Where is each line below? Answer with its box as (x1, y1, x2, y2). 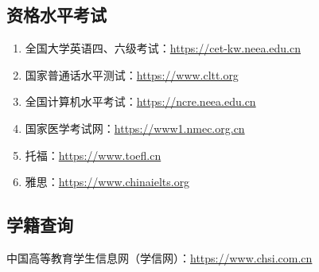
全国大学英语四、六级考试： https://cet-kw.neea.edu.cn (25, 40, 301, 56)
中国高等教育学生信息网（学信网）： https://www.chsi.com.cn (6, 249, 313, 266)
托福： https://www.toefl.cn (25, 146, 161, 163)
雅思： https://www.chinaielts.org (25, 173, 190, 190)
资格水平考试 (6, 2, 107, 27)
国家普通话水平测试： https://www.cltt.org (25, 66, 239, 83)
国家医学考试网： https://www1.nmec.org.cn (25, 119, 245, 136)
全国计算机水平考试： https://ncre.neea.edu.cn (25, 93, 256, 110)
